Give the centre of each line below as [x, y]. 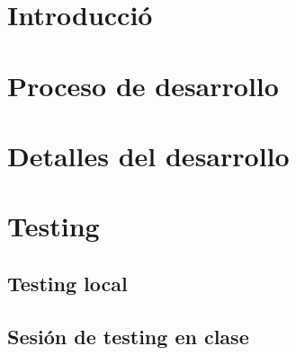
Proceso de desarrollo [143, 85]
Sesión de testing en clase [128, 336]
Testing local [67, 283]
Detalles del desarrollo [148, 155]
